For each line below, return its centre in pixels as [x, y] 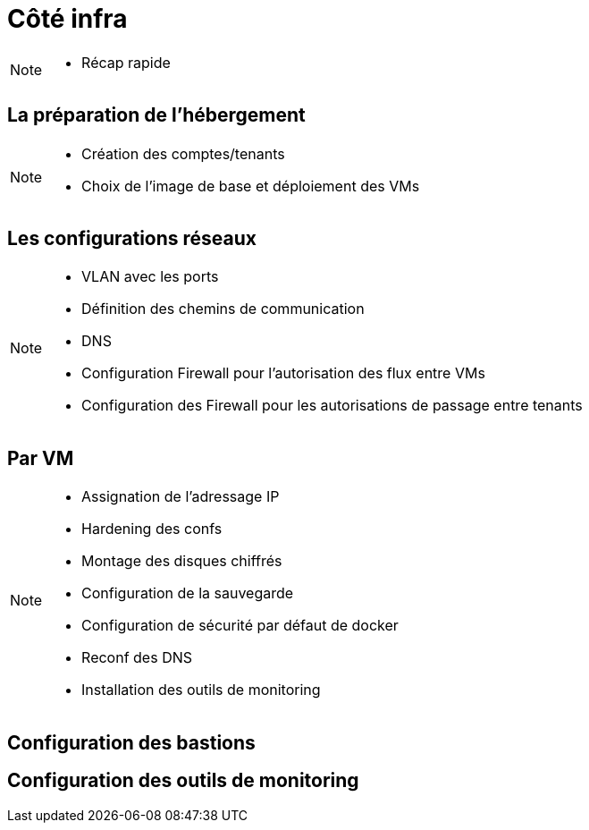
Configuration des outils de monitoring [183, 781]
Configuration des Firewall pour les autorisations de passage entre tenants [332, 406]
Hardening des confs [152, 529]
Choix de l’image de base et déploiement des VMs [251, 186]
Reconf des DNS [137, 658]
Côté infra [67, 19]
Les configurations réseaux [132, 239]
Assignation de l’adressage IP [181, 497]
